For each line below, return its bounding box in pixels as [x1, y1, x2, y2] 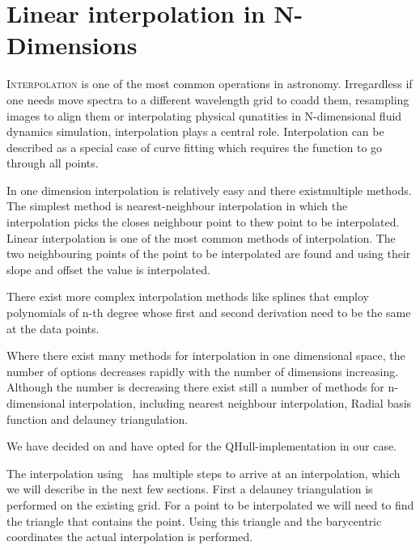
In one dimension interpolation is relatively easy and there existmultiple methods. [6, 181, 412, 198]
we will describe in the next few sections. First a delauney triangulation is [6, 480, 373, 497]
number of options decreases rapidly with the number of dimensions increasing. [6, 362, 399, 379]
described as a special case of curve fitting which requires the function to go [6, 138, 383, 155]
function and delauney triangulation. [6, 410, 189, 427]
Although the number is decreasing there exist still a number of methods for [6, 379, 384, 396]
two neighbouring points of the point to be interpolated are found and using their [6, 245, 411, 262]
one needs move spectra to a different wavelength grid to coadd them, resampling [6, 91, 409, 108]
